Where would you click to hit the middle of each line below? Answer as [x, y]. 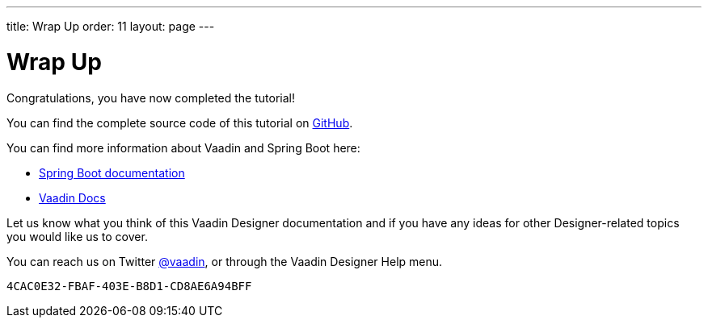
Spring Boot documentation [112, 172]
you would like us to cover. [77, 236]
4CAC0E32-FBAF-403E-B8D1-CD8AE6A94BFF [129, 286]
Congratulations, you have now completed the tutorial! [151, 98]
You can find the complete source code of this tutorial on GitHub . [180, 123]
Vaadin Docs [72, 197]
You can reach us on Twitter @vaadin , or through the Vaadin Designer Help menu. [225, 261]
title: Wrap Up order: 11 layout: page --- [111, 26]
